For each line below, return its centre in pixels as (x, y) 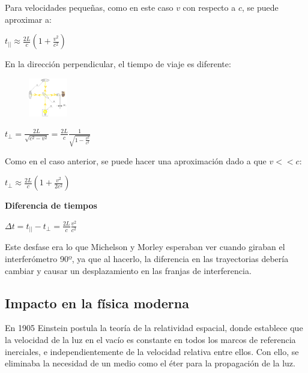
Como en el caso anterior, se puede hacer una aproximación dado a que (136, 160)
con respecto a (209, 7)
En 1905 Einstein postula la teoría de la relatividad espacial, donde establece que (154, 328)
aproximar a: (28, 19)
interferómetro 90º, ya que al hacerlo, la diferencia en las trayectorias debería (147, 258)
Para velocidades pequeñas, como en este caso (89, 7)
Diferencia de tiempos (51, 205)
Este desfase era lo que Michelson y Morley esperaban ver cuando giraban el (145, 247)
